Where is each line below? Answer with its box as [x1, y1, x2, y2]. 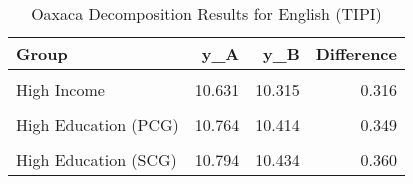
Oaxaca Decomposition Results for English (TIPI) [31, 2, 382, 25]
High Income [16, 78, 105, 101]
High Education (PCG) [16, 113, 179, 136]
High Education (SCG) [16, 148, 177, 171]
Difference [315, 42, 397, 65]
